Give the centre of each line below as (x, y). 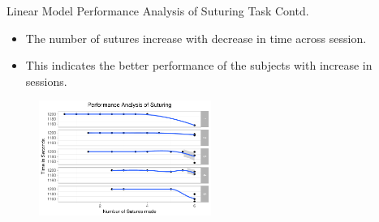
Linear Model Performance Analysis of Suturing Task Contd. (158, 11)
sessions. (46, 81)
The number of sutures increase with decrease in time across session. (196, 38)
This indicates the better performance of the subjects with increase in (199, 65)
